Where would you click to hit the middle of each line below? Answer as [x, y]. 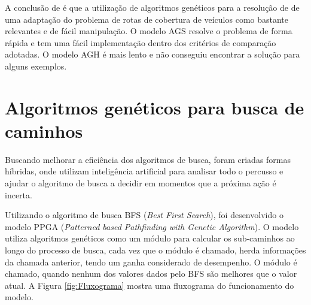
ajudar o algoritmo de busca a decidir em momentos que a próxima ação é [141, 183]
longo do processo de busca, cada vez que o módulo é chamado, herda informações [155, 250]
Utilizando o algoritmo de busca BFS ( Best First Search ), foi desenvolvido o [144, 215]
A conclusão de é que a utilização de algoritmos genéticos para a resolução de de [152, 7]
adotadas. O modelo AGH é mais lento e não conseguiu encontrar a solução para [153, 54]
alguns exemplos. [36, 66]
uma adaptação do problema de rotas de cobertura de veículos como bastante [147, 19]
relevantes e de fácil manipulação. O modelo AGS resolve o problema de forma [149, 31]
